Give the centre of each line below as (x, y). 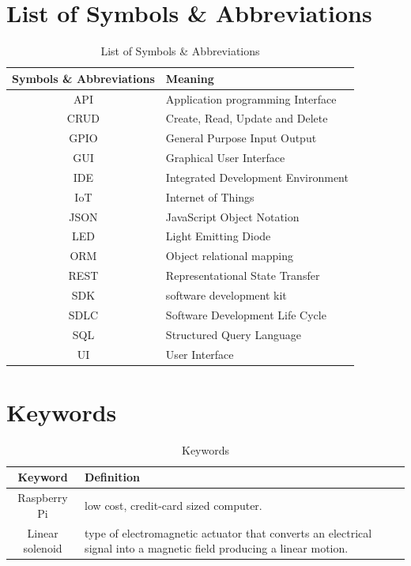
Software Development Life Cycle (246, 314)
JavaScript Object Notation (232, 216)
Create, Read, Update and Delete (247, 118)
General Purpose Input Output (241, 138)
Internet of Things (210, 196)
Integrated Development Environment (257, 177)
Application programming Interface (251, 98)
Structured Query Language (233, 334)
